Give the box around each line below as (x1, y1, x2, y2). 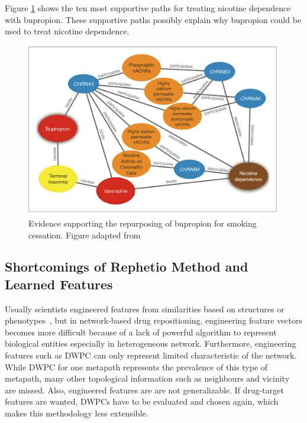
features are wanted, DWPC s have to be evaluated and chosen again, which (5, 395, 279, 408)
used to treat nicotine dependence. (5, 25, 130, 37)
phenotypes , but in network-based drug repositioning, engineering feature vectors (5, 314, 303, 327)
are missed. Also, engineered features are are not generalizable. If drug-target (5, 383, 284, 396)
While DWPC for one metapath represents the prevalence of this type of (5, 360, 268, 373)
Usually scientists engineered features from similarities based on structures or (5, 302, 285, 315)
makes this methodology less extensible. (5, 407, 148, 419)
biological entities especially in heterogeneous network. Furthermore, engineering (5, 337, 296, 350)
